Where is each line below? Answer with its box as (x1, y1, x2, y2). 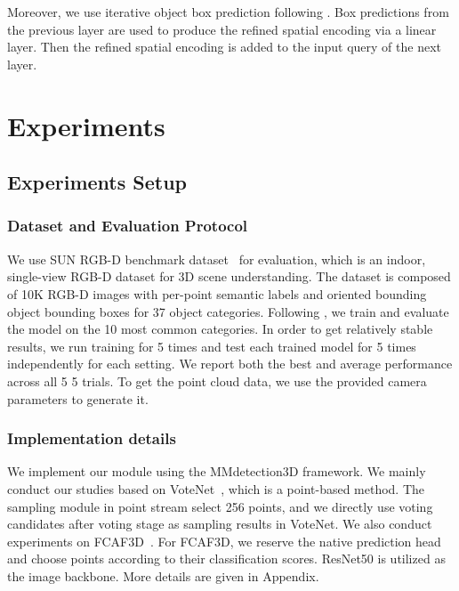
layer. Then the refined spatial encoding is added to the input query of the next (7, 37, 441, 56)
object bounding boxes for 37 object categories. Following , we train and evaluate (7, 302, 449, 320)
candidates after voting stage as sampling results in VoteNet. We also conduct (7, 514, 432, 533)
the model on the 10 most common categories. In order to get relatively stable (7, 320, 433, 338)
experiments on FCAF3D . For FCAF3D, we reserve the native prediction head (7, 531, 441, 550)
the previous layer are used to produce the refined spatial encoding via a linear (7, 20, 437, 38)
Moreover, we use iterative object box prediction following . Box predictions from (7, 3, 449, 20)
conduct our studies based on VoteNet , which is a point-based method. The (7, 479, 425, 498)
